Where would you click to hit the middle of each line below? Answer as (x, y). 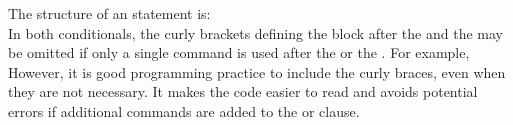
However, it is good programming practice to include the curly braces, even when (257, 71)
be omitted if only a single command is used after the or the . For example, (239, 52)
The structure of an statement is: (109, 13)
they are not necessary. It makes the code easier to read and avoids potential (243, 91)
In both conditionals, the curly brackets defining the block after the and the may (255, 32)
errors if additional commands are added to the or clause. (184, 110)
